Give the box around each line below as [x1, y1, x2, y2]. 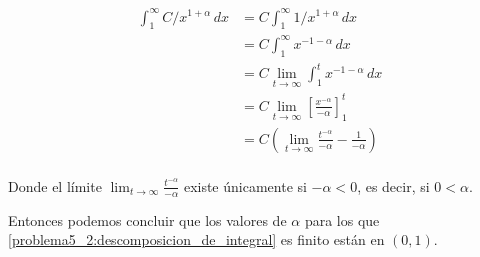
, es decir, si [357, 175, 430, 196]
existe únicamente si [183, 175, 307, 196]
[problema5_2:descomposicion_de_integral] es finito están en [8, 229, 385, 250]
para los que [304, 209, 380, 230]
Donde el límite [8, 175, 102, 196]
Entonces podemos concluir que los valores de [8, 209, 287, 230]
